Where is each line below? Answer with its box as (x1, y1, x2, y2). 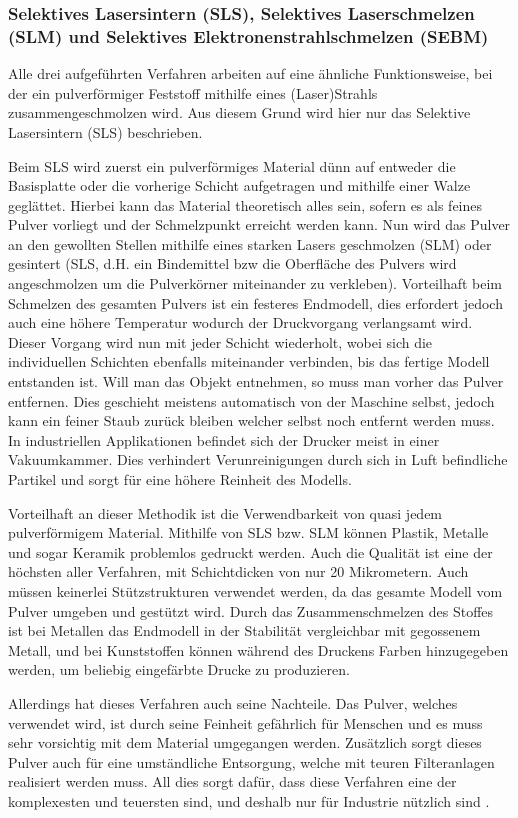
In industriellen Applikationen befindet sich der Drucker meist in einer (8, 429, 440, 450)
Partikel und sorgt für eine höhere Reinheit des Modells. (8, 469, 352, 490)
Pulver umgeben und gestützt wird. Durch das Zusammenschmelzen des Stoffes (8, 600, 494, 621)
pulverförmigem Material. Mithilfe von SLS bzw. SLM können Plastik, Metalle (8, 522, 489, 543)
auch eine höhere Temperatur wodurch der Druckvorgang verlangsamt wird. (8, 312, 473, 333)
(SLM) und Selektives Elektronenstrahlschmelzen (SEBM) (8, 23, 489, 48)
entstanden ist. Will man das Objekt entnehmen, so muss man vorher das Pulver (8, 371, 504, 392)
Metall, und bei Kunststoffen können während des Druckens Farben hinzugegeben (8, 639, 509, 660)
